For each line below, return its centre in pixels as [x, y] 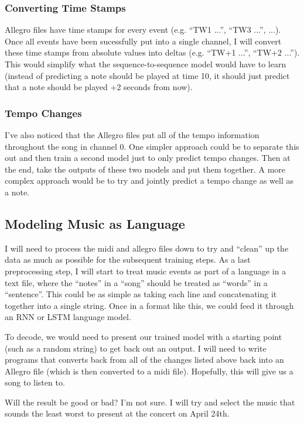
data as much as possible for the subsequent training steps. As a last [128, 259]
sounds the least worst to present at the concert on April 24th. [117, 413]
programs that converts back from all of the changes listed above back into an [144, 360]
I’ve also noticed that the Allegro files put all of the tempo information [132, 135]
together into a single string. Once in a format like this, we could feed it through [149, 305]
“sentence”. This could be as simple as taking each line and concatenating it [141, 294]
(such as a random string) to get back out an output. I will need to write [136, 348]
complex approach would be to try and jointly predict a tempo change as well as [149, 180]
